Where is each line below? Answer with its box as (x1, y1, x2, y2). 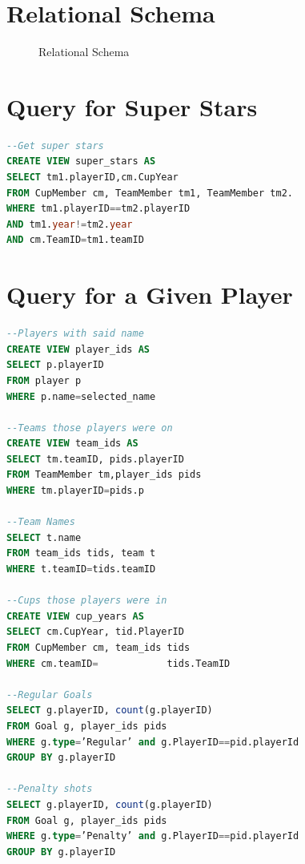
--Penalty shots (6, 783, 93, 795)
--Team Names (6, 516, 75, 528)
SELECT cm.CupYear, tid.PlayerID (6, 626, 184, 638)
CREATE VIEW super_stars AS (6, 155, 156, 168)
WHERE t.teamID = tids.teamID (6, 563, 156, 575)
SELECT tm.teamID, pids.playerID (6, 453, 184, 465)
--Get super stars (6, 139, 104, 151)
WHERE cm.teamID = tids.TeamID (6, 657, 231, 669)
